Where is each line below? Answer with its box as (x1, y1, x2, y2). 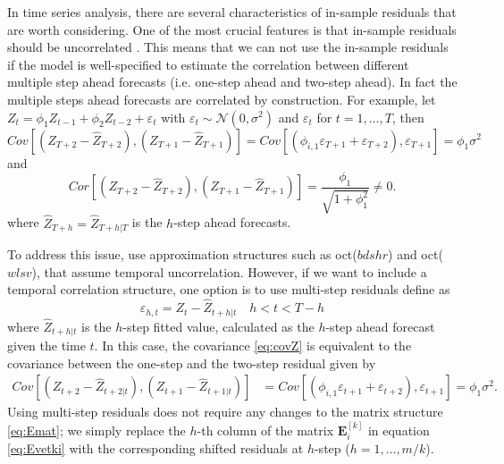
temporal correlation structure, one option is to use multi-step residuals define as (7, 280, 450, 299)
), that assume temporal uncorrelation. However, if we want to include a (31, 262, 427, 281)
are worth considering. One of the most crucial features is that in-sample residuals (7, 20, 457, 38)
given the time (7, 336, 86, 355)
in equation (367, 420, 430, 439)
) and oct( (388, 245, 443, 264)
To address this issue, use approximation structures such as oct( (7, 245, 357, 264)
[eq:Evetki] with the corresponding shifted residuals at (7, 439, 304, 458)
